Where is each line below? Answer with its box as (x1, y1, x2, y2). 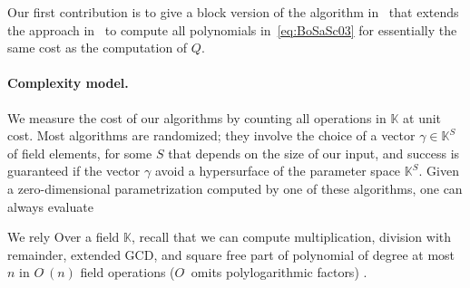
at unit (403, 108, 442, 127)
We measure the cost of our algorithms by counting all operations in (7, 108, 387, 127)
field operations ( (80, 263, 175, 282)
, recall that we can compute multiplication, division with (131, 227, 452, 246)
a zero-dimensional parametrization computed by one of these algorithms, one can (7, 178, 463, 197)
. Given (418, 161, 459, 180)
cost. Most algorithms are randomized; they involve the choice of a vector (7, 126, 416, 145)
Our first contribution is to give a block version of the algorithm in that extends (7, 3, 459, 21)
